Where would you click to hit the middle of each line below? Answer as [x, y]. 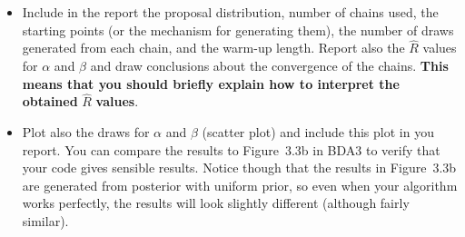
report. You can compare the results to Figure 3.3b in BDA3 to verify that [231, 149]
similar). [45, 220]
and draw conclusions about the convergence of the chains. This [269, 65]
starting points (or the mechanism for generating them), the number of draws [238, 30]
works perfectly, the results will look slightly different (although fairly [216, 203]
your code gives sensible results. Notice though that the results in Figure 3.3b [239, 168]
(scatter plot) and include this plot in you [318, 132]
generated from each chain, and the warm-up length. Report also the [213, 48]
